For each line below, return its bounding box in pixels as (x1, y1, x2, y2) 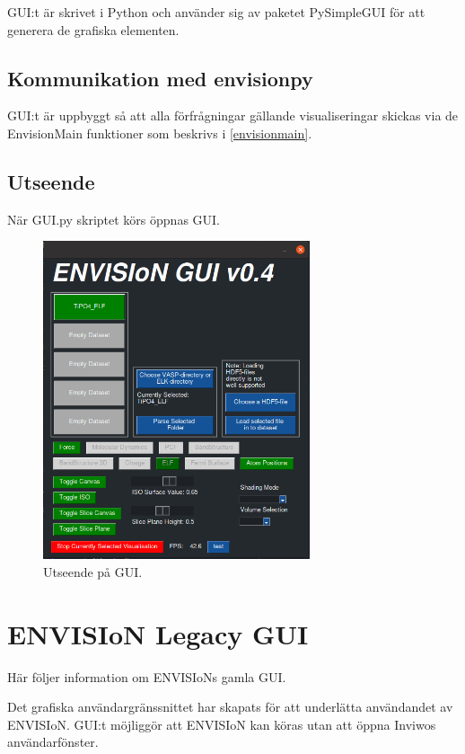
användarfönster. (7, 732, 99, 751)
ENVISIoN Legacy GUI (7, 615, 309, 652)
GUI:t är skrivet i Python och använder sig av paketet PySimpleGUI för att (7, 3, 426, 21)
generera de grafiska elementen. (7, 20, 180, 39)
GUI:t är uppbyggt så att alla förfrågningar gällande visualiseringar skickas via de (7, 106, 459, 125)
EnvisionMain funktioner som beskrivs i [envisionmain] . (7, 123, 312, 142)
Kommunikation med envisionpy (7, 64, 313, 92)
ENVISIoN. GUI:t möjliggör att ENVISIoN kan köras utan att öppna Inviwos (7, 714, 436, 733)
